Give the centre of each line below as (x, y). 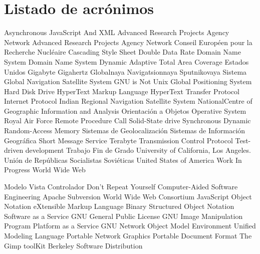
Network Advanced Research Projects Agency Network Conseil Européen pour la (128, 42)
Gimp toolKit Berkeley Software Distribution (73, 245)
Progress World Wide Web (45, 170)
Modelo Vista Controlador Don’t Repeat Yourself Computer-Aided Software (121, 187)
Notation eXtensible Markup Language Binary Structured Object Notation (119, 206)
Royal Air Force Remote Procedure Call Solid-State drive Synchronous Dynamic (127, 120)
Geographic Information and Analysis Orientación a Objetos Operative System (125, 110)
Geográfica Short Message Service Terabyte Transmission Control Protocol (118, 140)
